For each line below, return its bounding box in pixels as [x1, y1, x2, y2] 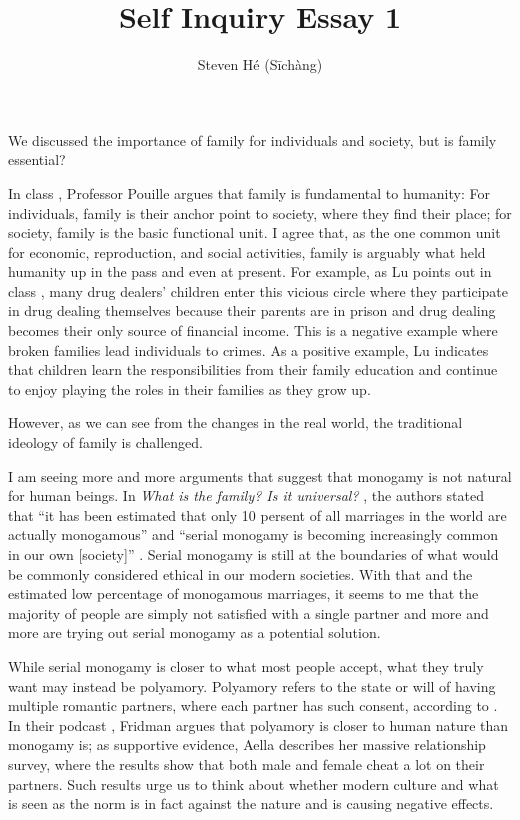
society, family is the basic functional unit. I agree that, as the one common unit [8, 222, 501, 243]
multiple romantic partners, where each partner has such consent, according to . [8, 695, 498, 716]
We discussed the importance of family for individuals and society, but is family [8, 129, 497, 150]
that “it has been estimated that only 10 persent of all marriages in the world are [8, 504, 507, 525]
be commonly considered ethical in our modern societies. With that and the [8, 563, 473, 584]
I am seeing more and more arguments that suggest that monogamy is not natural [8, 465, 512, 486]
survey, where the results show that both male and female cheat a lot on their [8, 753, 485, 774]
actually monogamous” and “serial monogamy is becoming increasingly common [8, 524, 498, 545]
